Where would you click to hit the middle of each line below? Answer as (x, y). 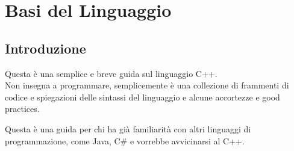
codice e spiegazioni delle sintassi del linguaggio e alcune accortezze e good (142, 97)
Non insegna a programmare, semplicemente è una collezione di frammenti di (147, 85)
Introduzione (45, 48)
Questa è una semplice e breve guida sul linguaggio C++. (111, 73)
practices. (22, 109)
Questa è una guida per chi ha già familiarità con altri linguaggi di (128, 128)
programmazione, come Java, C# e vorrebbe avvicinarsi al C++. (125, 140)
